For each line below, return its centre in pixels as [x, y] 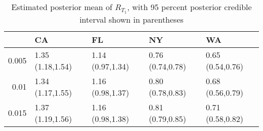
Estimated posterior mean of [62, 7]
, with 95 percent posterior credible [189, 7]
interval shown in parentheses [131, 19]
